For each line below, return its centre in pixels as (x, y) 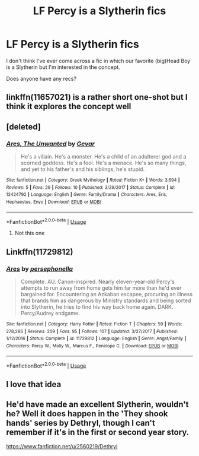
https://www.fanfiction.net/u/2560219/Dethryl (62, 446)
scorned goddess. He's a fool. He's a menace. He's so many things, (103, 163)
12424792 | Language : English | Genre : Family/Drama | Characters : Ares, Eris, (87, 195)
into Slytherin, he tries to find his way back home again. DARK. (97, 306)
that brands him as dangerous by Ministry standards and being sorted (106, 300)
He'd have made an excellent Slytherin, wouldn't (97, 405)
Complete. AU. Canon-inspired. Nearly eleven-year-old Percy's (97, 281)
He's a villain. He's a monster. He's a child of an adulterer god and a (103, 157)
